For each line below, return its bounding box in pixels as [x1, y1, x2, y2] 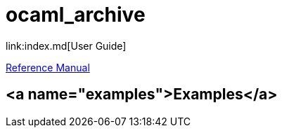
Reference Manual [6, 61, 90, 73]
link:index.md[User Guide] [6, 39, 127, 52]
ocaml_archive [6, 3, 146, 27]
